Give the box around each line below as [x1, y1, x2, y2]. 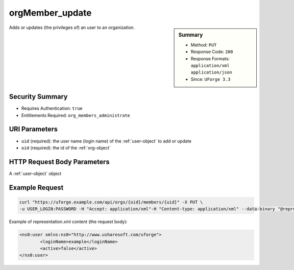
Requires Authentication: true [21, 105, 83, 111]
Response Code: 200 [191, 49, 233, 55]
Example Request [9, 183, 64, 192]
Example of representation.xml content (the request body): [9, 219, 127, 225]
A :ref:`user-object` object [9, 171, 62, 176]
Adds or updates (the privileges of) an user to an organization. [9, 25, 135, 30]
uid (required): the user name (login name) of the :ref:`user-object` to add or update [21, 138, 192, 144]
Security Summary [9, 93, 68, 101]
